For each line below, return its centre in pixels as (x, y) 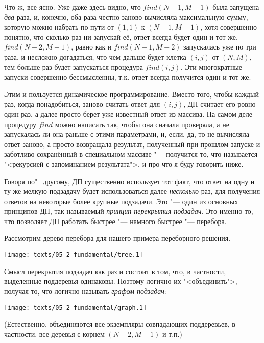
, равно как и (91, 47)
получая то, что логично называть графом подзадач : (85, 291)
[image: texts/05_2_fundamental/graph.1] (76, 308)
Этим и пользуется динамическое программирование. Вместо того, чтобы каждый (131, 94)
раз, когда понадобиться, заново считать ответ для (82, 104)
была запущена (236, 7)
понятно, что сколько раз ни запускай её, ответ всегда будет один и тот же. (121, 36)
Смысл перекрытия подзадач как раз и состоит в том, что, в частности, (115, 271)
